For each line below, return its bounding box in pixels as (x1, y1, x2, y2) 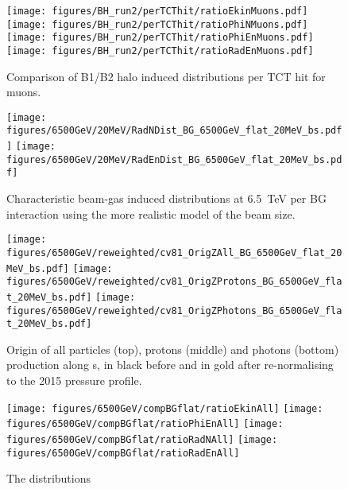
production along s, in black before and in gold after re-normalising (6, 356, 334, 373)
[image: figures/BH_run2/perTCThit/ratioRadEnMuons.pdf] (6, 45, 314, 56)
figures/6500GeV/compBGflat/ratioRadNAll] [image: (6, 433, 278, 445)
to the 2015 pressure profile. (6, 372, 142, 389)
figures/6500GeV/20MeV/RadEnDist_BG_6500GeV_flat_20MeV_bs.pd (6, 153, 342, 165)
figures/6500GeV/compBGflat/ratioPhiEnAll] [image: (6, 418, 284, 430)
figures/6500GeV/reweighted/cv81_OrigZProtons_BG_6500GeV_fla (6, 276, 342, 288)
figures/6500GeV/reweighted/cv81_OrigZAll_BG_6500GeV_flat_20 (6, 246, 342, 258)
